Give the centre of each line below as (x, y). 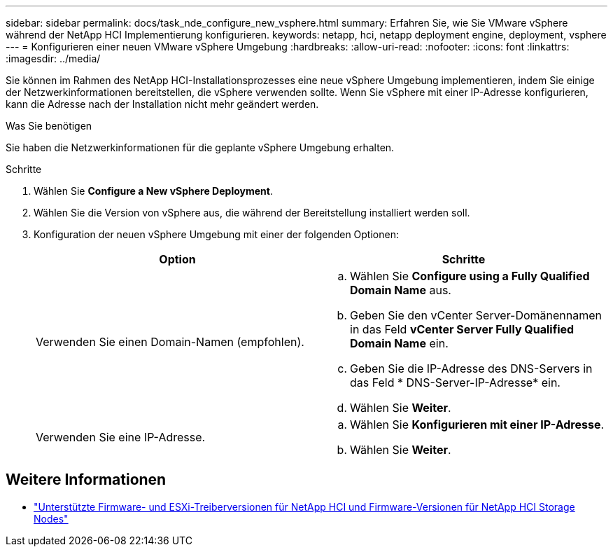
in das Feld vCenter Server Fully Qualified (462, 329)
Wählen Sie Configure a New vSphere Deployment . (153, 191)
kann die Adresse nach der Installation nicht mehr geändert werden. (162, 104)
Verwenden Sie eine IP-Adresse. (121, 437)
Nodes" (51, 518)
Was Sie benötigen (49, 126)
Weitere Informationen (86, 480)
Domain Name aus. (401, 290)
